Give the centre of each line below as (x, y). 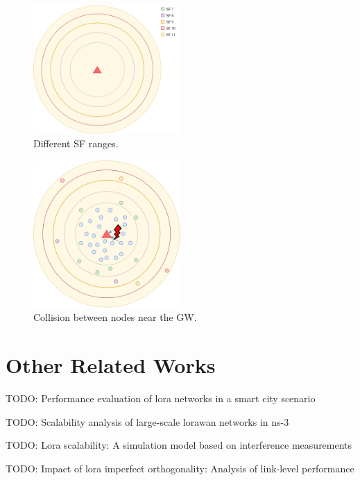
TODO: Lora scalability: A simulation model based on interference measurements (179, 445)
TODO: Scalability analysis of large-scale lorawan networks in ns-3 (147, 421)
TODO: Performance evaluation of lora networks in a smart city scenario (161, 398)
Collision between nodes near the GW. (115, 317)
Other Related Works (111, 365)
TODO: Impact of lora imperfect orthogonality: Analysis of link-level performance (180, 468)
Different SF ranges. (76, 143)
